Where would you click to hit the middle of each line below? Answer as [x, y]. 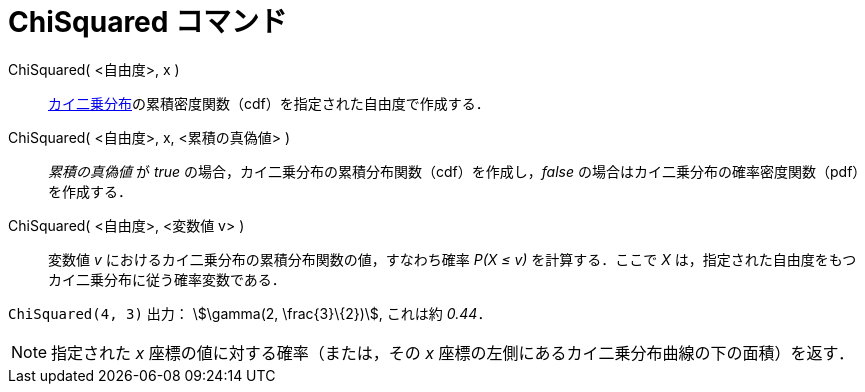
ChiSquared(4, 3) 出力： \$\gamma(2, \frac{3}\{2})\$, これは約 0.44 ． [250, 313]
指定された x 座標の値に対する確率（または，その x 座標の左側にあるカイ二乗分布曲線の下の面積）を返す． [452, 352]
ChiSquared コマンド [148, 22]
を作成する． [90, 191]
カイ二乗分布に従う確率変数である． [167, 279]
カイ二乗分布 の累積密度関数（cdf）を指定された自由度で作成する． [269, 103]
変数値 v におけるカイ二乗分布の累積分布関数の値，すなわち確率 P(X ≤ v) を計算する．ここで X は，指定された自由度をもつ [452, 259]
